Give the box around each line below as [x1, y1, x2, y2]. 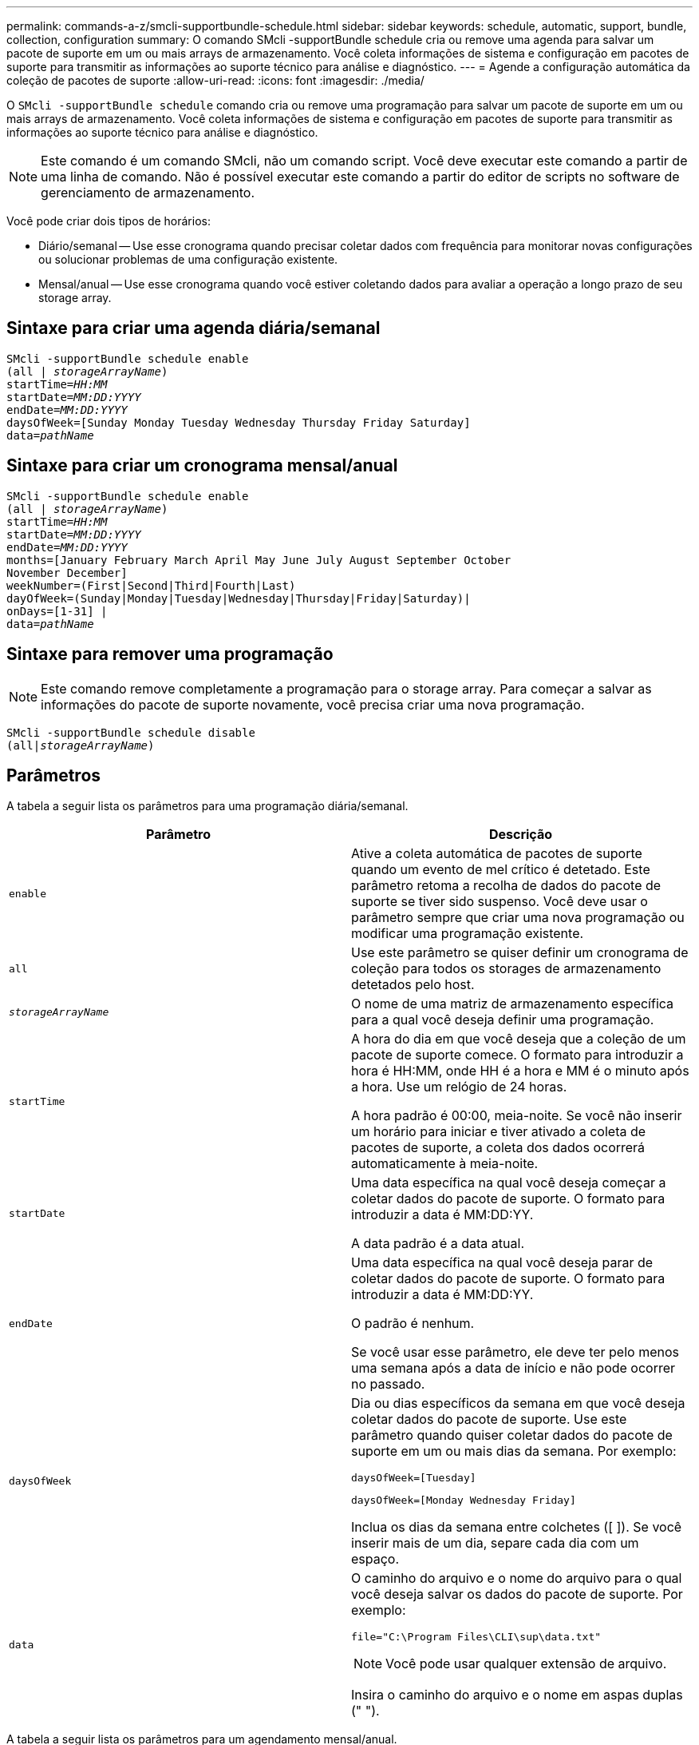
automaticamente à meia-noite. [351, 1155, 539, 1172]
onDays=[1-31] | [6, 604, 108, 618]
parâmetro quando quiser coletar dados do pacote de [351, 1427, 673, 1444]
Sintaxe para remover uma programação [6, 644, 334, 665]
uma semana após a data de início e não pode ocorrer [351, 1360, 676, 1377]
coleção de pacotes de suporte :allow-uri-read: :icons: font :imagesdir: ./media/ [6, 74, 425, 87]
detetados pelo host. [351, 976, 475, 993]
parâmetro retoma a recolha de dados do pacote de [351, 877, 661, 894]
